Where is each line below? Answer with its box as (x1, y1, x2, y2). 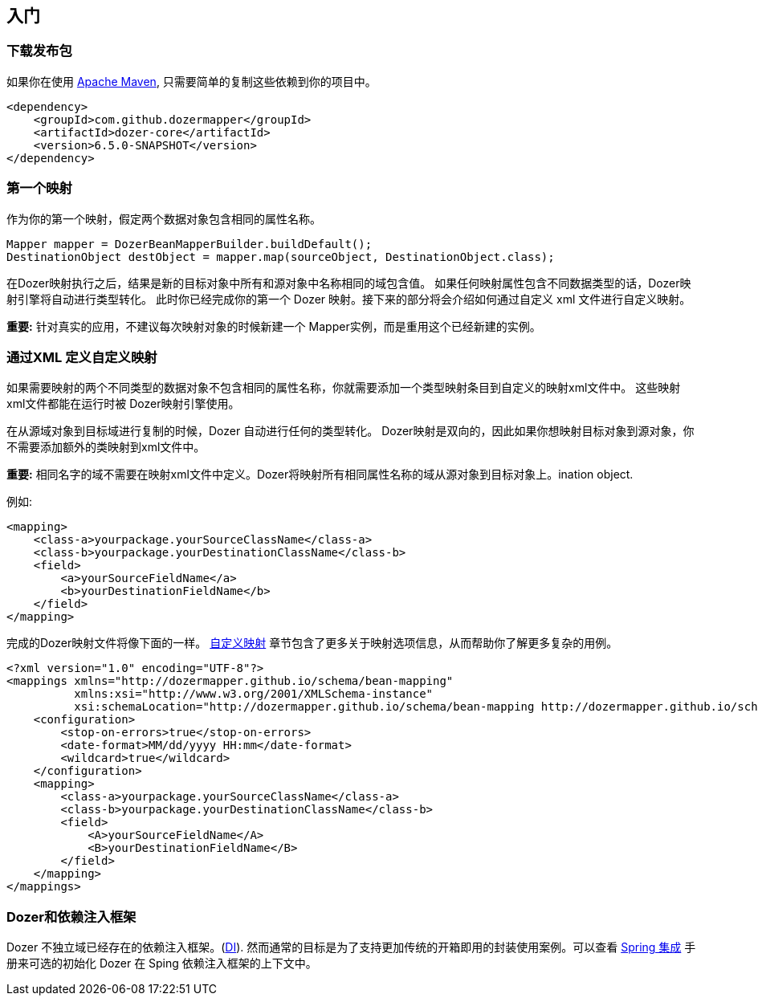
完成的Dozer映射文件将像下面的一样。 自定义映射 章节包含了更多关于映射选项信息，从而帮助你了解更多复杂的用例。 (6, 636, 618, 650)
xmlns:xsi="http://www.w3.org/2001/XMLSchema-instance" (74, 687, 434, 701)
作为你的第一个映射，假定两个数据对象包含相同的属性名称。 (6, 211, 321, 226)
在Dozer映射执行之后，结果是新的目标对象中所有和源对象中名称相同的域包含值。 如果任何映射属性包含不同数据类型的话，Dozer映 (6, 275, 691, 290)
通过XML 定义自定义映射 (6, 348, 157, 365)
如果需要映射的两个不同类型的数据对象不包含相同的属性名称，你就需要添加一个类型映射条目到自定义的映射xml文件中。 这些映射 (6, 381, 681, 395)
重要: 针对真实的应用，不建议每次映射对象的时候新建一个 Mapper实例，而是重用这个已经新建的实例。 (6, 319, 541, 333)
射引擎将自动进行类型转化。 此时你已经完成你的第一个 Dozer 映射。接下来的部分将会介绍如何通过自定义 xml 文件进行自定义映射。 (6, 291, 691, 306)
